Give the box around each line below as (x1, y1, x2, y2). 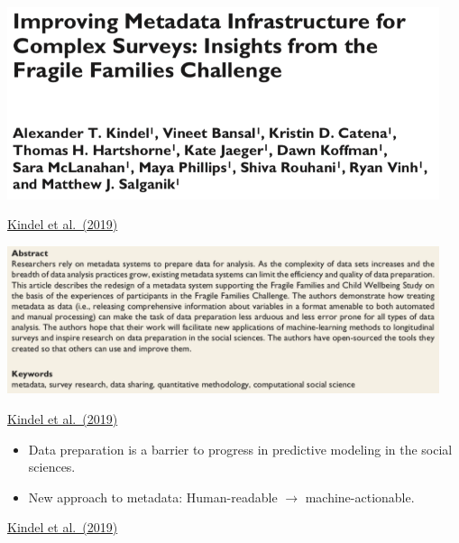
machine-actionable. (305, 487, 415, 506)
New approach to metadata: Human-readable (28, 487, 278, 506)
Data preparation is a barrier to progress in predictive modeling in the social (28, 439, 453, 458)
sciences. (28, 457, 76, 476)
